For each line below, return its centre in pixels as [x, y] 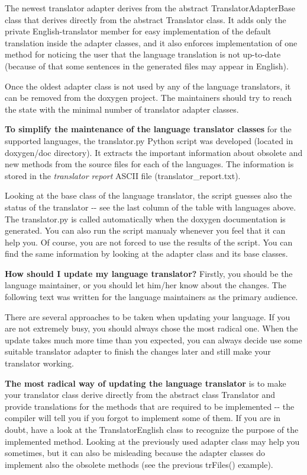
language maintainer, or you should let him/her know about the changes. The [146, 285]
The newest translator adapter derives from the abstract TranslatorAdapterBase [150, 8]
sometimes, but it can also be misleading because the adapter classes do [135, 453]
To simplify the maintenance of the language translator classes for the [148, 129]
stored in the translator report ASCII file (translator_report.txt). [123, 175]
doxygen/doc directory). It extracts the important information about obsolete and [154, 152]
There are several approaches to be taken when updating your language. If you [148, 316]
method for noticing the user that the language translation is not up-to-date [143, 54]
